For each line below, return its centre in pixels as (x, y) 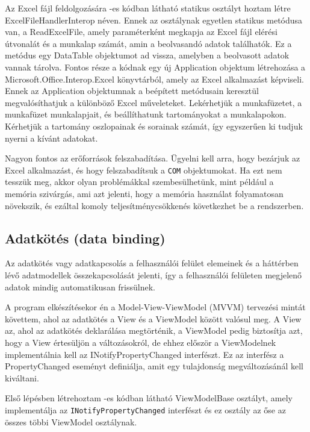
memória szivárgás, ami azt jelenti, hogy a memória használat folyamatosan (144, 193)
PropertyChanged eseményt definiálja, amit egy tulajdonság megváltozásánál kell (154, 366)
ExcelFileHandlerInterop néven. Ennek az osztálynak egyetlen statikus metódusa (154, 20)
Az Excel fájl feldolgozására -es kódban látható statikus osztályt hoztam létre (148, 8)
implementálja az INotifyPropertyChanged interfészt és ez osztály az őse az (145, 409)
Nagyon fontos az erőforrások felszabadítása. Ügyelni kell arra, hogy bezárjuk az (153, 158)
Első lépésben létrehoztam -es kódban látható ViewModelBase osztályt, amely (149, 398)
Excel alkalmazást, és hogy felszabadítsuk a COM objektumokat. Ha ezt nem (144, 170)
